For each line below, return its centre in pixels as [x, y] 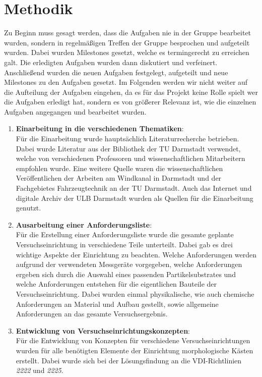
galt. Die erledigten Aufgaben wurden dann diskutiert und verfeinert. [111, 62]
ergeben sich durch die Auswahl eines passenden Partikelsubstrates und [126, 274]
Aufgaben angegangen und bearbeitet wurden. [75, 111]
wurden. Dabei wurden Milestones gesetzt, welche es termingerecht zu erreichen [127, 52]
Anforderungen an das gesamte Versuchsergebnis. [92, 314]
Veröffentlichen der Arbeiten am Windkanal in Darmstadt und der [119, 178]
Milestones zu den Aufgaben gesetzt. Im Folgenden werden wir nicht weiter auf [126, 82]
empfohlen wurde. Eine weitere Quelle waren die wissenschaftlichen [119, 168]
